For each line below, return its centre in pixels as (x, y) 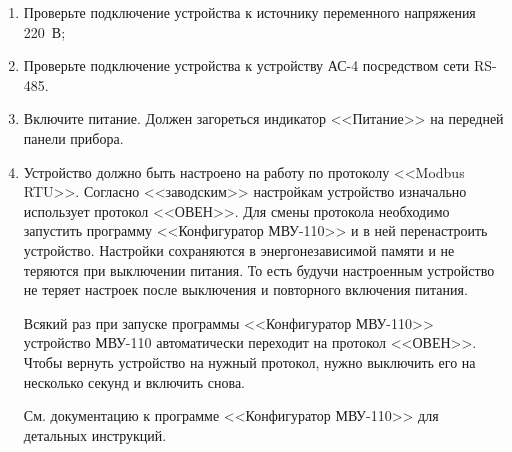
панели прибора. (73, 137)
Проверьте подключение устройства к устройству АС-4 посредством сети (246, 65)
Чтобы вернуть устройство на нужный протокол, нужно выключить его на (249, 361)
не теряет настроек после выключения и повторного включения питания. (245, 289)
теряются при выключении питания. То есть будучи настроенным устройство (259, 269)
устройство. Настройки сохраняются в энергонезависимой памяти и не (239, 249)
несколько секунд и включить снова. (134, 381)
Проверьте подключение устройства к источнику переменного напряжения (249, 12)
